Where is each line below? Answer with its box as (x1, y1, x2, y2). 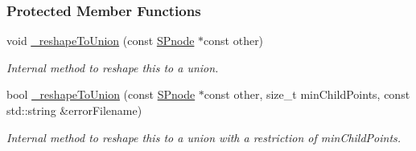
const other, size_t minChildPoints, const (204, 86, 410, 103)
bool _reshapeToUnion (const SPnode (6, 86, 196, 103)
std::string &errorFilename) (6, 102, 142, 118)
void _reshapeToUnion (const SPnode (6, 32, 195, 49)
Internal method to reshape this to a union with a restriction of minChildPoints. (6, 129, 402, 145)
